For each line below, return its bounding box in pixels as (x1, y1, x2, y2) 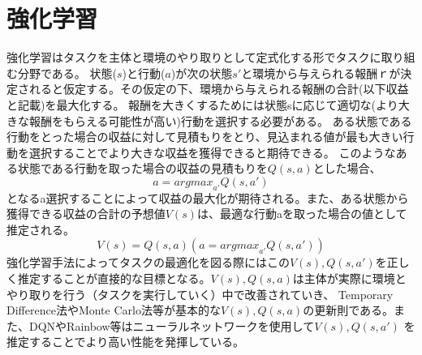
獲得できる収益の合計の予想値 (6, 205, 166, 222)
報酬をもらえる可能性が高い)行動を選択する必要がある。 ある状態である (28, 112, 412, 129)
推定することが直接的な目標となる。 (17, 270, 211, 287)
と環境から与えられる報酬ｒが (241, 64, 401, 81)
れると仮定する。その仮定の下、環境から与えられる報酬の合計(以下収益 (28, 80, 409, 97)
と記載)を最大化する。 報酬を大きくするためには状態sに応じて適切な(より (6, 96, 398, 113)
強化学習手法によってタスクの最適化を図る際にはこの (6, 254, 290, 271)
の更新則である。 (303, 302, 394, 319)
